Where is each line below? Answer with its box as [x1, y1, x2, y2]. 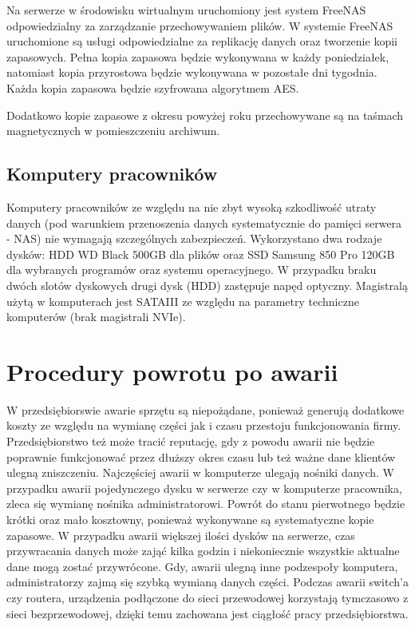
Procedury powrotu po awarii [6, 355, 338, 387]
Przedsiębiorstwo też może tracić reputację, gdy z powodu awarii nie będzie [6, 433, 375, 450]
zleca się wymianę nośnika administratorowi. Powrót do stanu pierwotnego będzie [6, 495, 405, 512]
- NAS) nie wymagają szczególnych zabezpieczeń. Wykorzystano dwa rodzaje [6, 230, 382, 247]
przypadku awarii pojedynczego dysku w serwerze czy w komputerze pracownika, [6, 479, 402, 496]
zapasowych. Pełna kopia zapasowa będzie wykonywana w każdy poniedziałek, [6, 48, 389, 65]
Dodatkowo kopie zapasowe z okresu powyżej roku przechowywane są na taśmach [6, 106, 404, 123]
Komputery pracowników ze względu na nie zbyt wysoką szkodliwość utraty [6, 198, 377, 215]
